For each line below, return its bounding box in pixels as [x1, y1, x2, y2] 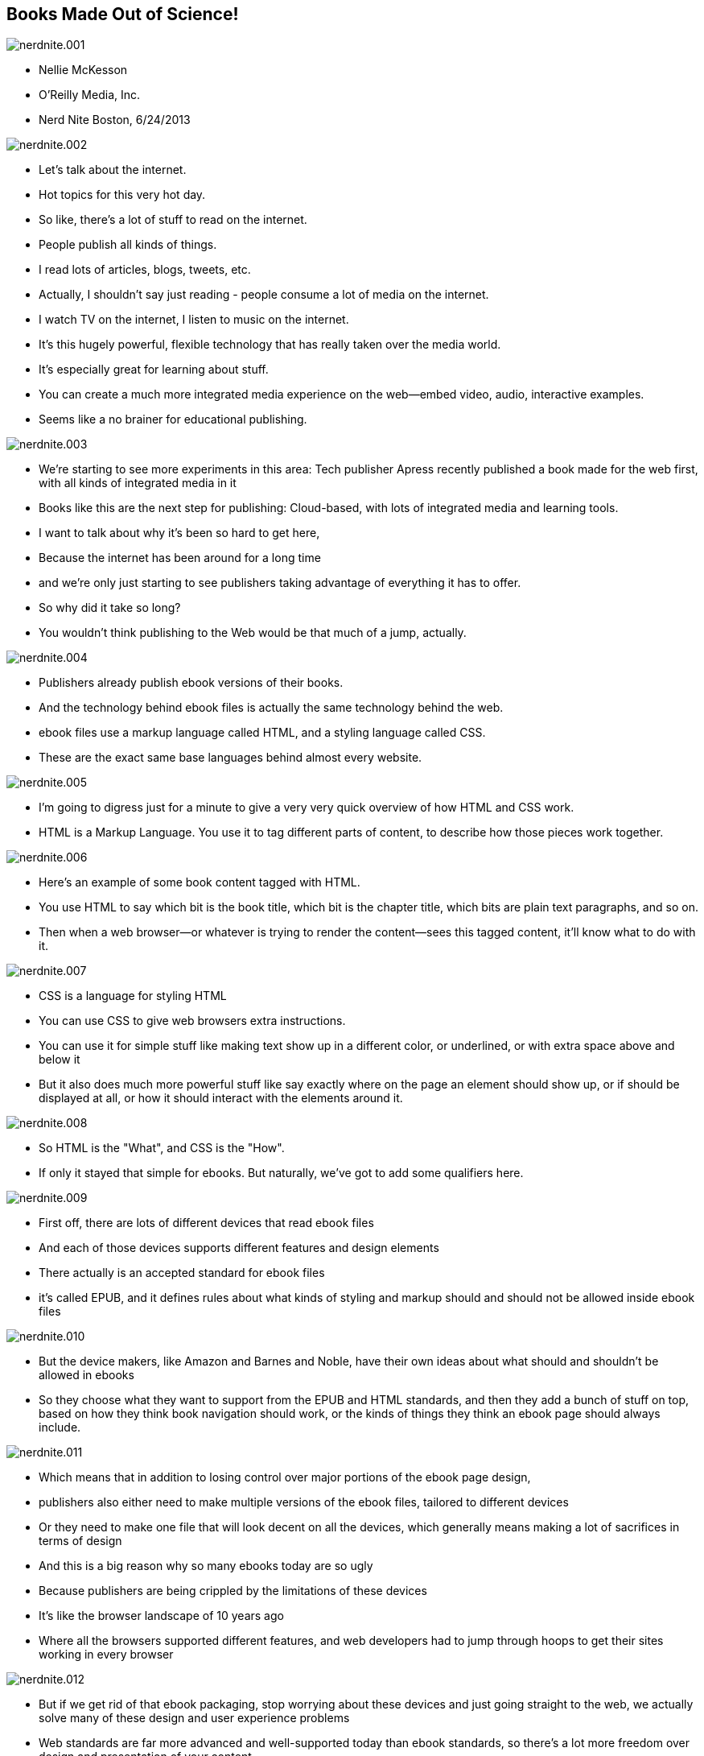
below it [39, 1052, 80, 1067]
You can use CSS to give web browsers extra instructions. [39, 1014, 346, 1028]
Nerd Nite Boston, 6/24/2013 [39, 113, 191, 127]
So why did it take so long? [39, 601, 181, 615]
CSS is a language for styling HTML [39, 989, 227, 1003]
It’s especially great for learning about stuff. [39, 362, 269, 377]
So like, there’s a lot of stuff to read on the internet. [39, 213, 307, 227]
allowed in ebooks [39, 1368, 134, 1382]
